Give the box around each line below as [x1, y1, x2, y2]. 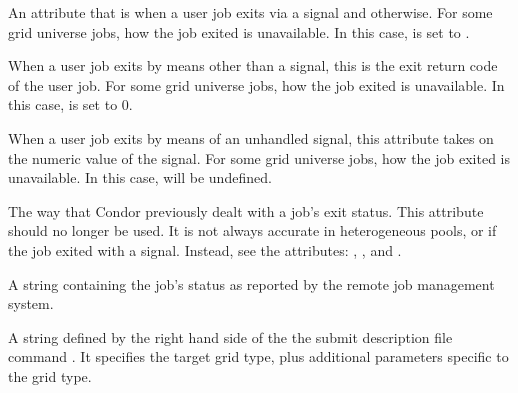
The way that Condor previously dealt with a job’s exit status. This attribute [8, 200, 484, 221]
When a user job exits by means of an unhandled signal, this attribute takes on [8, 127, 494, 148]
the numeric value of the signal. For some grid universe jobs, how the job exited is [8, 147, 510, 168]
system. [8, 293, 54, 314]
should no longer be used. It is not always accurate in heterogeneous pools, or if [8, 220, 497, 241]
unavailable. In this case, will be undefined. [8, 167, 272, 188]
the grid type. [8, 365, 92, 386]
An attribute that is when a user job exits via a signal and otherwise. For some [8, 2, 493, 22]
